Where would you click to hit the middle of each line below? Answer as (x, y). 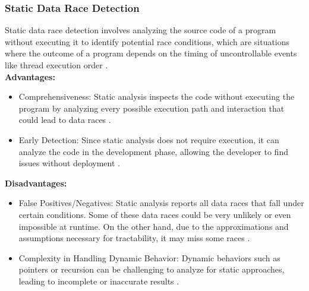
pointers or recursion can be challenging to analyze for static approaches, (152, 269)
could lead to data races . (65, 120)
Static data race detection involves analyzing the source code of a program (141, 30)
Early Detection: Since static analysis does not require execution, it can (149, 139)
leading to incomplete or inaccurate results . (99, 281)
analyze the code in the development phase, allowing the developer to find (153, 151)
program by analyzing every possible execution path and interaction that (152, 108)
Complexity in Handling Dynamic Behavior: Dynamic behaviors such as (149, 257)
